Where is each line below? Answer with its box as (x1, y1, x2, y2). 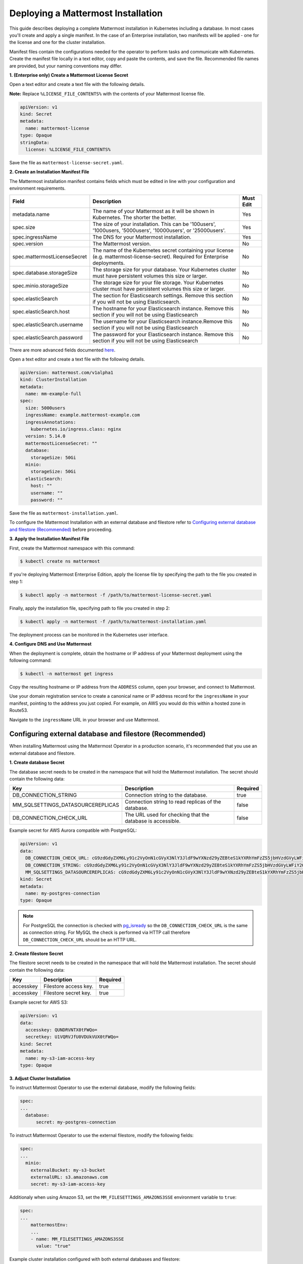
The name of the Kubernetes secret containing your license (92, 247, 234, 254)
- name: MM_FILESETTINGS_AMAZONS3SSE (30, 1236, 124, 1242)
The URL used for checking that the (124, 811, 210, 819)
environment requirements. (9, 185, 66, 192)
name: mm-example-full (25, 391, 82, 397)
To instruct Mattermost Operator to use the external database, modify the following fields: (9, 1085, 196, 1091)
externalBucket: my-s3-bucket (30, 1167, 106, 1173)
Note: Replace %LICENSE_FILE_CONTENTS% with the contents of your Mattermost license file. (9, 91, 206, 97)
